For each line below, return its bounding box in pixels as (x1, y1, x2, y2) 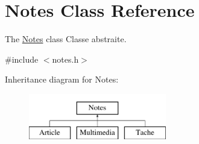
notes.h (52, 52, 79, 65)
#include (5, 52, 39, 65)
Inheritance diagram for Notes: (5, 73, 119, 86)
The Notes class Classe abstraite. (5, 33, 127, 45)
